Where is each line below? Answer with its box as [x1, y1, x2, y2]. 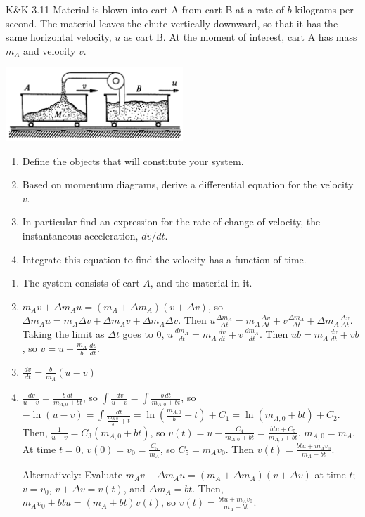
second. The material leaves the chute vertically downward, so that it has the [6, 15, 338, 30]
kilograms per [295, 2, 354, 16]
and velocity [23, 43, 76, 58]
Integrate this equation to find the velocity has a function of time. [22, 251, 307, 266]
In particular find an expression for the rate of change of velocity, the [22, 214, 321, 229]
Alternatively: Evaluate [22, 467, 122, 482]
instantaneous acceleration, [22, 228, 139, 242]
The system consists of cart [22, 275, 140, 290]
